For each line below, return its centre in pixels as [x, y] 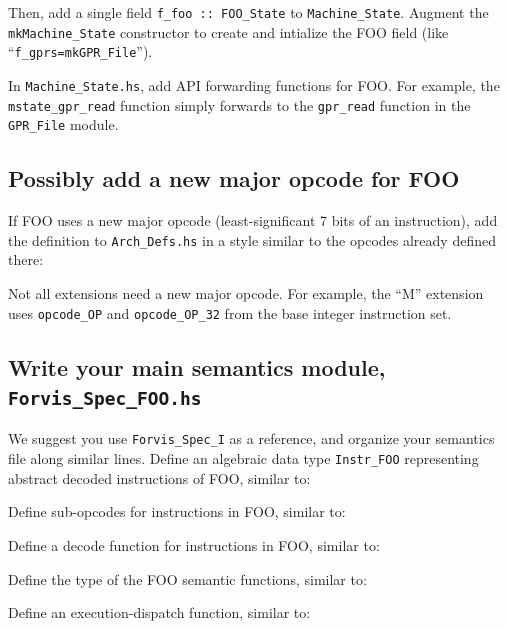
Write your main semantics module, [197, 366]
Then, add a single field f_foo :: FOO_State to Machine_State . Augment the [248, 12]
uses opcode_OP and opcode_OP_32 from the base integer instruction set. [230, 312]
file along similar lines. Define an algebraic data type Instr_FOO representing [243, 458]
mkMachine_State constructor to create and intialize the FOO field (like [228, 31]
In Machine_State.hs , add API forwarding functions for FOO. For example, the [254, 84]
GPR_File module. [63, 124]
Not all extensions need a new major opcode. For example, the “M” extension [246, 292]
